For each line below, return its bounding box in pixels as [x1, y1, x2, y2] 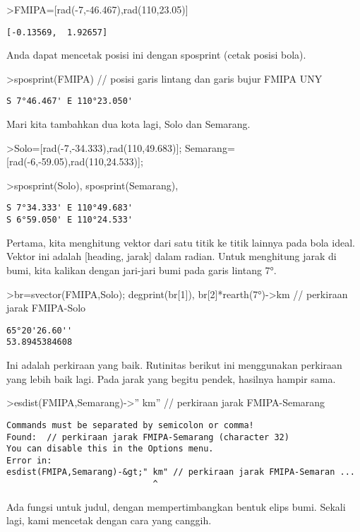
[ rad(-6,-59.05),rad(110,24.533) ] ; [6, 154, 143, 169]
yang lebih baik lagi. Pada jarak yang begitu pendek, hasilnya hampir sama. [6, 371, 336, 386]
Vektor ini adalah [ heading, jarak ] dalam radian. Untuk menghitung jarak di [6, 249, 337, 264]
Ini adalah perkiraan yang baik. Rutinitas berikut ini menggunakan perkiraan [6, 357, 342, 372]
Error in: [6, 455, 52, 466]
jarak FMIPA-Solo [6, 300, 86, 315]
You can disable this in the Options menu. [6, 444, 214, 454]
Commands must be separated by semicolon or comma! [6, 420, 254, 430]
